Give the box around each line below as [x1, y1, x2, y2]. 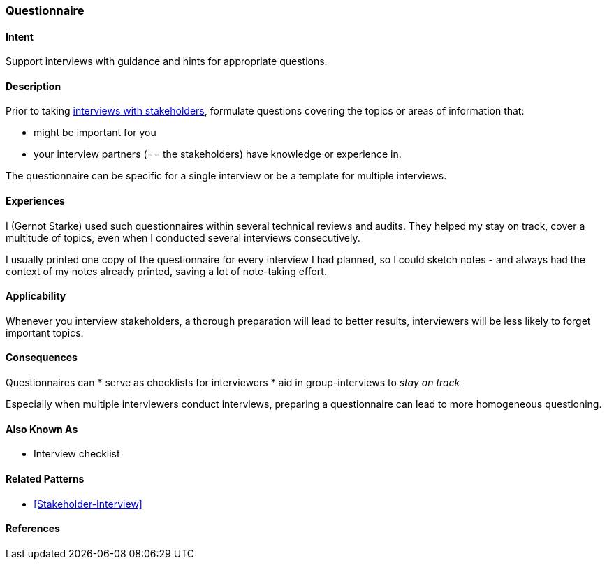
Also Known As [6, 423, 78, 435]
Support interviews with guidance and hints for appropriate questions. [6, 55, 328, 68]
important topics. [6, 326, 84, 339]
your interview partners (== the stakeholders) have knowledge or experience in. [34, 148, 402, 161]
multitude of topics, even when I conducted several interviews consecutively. [6, 231, 360, 244]
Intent [6, 30, 34, 43]
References [6, 522, 60, 535]
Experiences [6, 195, 65, 207]
